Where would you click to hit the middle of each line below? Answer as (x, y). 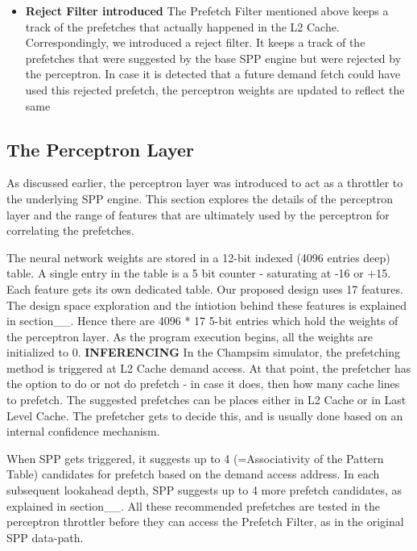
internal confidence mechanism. (83, 431)
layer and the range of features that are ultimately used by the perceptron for (198, 214)
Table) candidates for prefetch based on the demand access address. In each (193, 474)
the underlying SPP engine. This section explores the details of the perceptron (200, 198)
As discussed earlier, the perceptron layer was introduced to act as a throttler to (205, 183)
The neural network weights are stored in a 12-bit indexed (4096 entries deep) (198, 257)
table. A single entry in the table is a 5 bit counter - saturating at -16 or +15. (199, 273)
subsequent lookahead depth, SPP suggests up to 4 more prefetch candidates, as (204, 490)
